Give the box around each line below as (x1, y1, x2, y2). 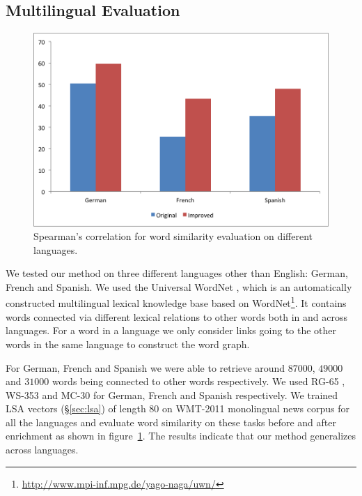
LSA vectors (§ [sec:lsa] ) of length (6, 401, 146, 416)
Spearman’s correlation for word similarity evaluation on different (33, 229, 313, 243)
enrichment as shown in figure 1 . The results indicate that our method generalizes (6, 428, 356, 443)
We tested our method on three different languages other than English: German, (6, 266, 348, 280)
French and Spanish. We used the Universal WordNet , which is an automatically (6, 279, 352, 294)
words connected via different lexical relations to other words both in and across (6, 309, 347, 324)
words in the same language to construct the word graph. (6, 336, 250, 351)
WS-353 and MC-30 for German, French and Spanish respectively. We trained (6, 387, 338, 402)
